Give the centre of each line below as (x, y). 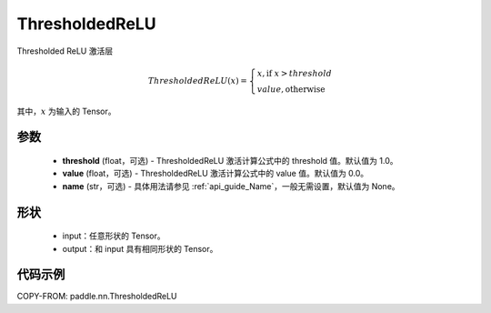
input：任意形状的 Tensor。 (114, 236)
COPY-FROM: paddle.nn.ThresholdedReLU (97, 297)
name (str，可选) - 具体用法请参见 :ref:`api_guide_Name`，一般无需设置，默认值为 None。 (231, 186)
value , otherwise (291, 89)
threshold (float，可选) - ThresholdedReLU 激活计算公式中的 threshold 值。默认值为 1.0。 (230, 160)
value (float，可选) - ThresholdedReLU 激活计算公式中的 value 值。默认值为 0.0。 (215, 174)
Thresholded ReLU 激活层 (65, 51)
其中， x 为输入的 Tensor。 (67, 111)
